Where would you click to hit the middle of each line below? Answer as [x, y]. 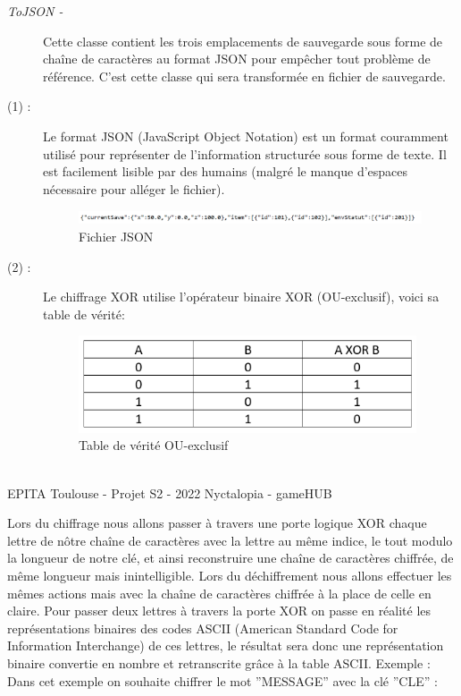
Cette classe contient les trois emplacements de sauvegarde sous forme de [243, 41]
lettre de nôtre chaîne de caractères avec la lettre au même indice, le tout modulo [230, 540]
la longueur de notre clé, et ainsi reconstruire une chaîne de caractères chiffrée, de [230, 558]
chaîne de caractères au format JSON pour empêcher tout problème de [237, 59]
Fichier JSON [116, 236]
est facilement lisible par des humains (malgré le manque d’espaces [226, 171]
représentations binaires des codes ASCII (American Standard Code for [203, 628]
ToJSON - [35, 11]
